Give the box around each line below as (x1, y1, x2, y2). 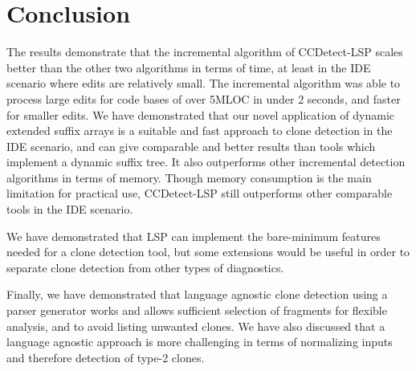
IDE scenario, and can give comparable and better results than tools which (6, 137, 376, 154)
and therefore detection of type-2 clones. (6, 349, 205, 365)
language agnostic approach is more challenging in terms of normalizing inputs (6, 333, 393, 350)
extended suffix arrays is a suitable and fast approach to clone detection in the (6, 122, 393, 139)
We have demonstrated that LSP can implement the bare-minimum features (6, 227, 381, 244)
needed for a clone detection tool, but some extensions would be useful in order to (6, 243, 410, 260)
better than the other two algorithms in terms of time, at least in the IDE (6, 59, 371, 75)
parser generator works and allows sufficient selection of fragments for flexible (6, 302, 387, 319)
